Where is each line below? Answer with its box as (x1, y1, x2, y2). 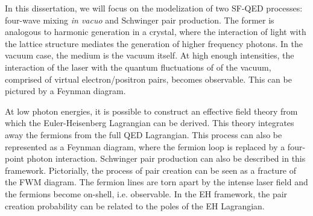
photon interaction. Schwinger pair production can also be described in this (27, 152, 306, 165)
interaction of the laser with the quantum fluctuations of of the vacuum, (5, 60, 271, 73)
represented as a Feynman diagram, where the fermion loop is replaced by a (5, 140, 285, 153)
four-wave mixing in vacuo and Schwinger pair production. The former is (5, 13, 274, 26)
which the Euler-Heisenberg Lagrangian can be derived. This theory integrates (5, 116, 294, 129)
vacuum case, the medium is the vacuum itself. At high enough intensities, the (5, 49, 294, 62)
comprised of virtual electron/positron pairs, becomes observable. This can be (5, 72, 292, 85)
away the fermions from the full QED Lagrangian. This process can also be (5, 128, 282, 141)
